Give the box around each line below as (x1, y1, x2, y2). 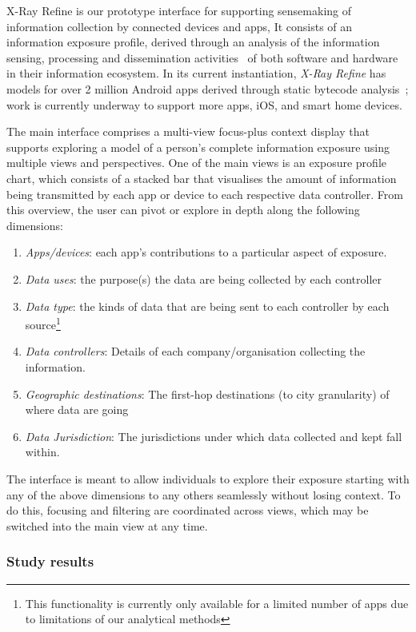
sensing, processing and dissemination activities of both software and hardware (6, 49, 398, 66)
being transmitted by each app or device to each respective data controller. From (6, 185, 404, 202)
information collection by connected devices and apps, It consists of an (6, 18, 353, 34)
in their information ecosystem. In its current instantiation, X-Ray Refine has (6, 65, 386, 81)
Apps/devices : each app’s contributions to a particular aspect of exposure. (25, 244, 387, 260)
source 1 (25, 314, 61, 332)
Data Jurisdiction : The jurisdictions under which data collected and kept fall (25, 427, 402, 444)
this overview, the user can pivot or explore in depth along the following (6, 201, 360, 218)
